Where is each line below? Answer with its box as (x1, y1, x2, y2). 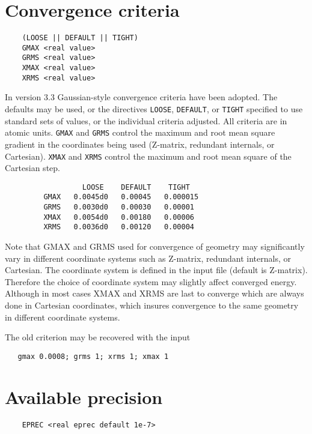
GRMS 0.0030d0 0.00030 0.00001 (43, 203, 194, 212)
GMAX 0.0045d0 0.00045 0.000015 (43, 193, 199, 202)
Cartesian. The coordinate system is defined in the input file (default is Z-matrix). (5, 264, 308, 276)
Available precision (5, 384, 163, 409)
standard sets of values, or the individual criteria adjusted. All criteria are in (5, 114, 287, 127)
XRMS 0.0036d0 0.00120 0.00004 (43, 223, 194, 232)
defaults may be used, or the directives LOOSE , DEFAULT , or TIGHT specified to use (5, 103, 303, 115)
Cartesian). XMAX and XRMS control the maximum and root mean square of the (5, 149, 292, 162)
